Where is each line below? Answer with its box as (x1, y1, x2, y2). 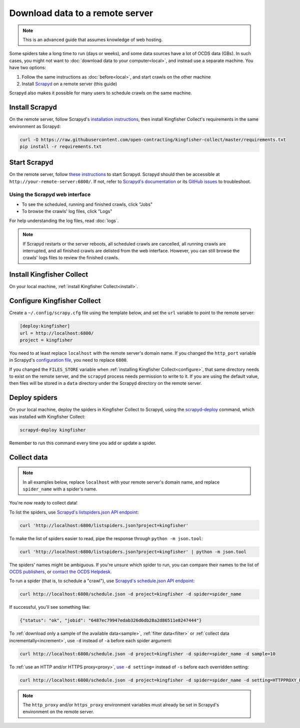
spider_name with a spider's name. (22, 486, 97, 492)
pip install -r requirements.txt (19, 143, 102, 149)
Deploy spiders (9, 393, 57, 402)
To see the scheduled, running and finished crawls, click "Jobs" (21, 201, 152, 207)
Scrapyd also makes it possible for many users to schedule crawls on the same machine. (9, 90, 192, 96)
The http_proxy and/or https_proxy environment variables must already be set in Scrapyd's (22, 702, 219, 708)
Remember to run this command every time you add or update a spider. (9, 440, 156, 446)
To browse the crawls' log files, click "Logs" (21, 208, 112, 214)
